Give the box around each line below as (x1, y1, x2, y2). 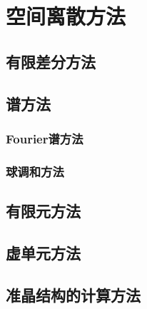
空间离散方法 (6, 1, 126, 31)
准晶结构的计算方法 (6, 283, 141, 305)
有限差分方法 (6, 50, 96, 72)
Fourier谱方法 (6, 129, 83, 147)
